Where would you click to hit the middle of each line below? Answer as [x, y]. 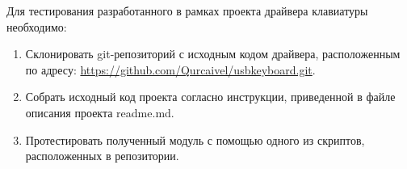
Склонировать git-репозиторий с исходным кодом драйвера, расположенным [213, 54]
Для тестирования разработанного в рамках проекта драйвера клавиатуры [187, 11]
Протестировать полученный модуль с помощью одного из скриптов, [195, 139]
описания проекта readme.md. [100, 112]
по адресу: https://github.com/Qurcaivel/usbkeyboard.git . [170, 69]
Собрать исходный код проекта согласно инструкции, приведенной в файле [210, 97]
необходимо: [37, 26]
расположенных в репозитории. [102, 156]
